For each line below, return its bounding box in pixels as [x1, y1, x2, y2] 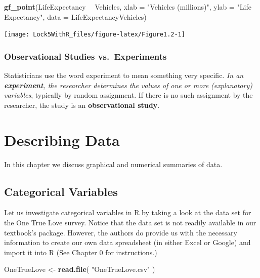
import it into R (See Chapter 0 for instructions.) [4, 247, 157, 257]
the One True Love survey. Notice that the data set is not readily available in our [4, 217, 256, 227]
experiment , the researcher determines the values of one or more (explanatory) [4, 80, 252, 90]
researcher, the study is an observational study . [4, 99, 160, 110]
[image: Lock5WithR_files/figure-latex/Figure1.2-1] [4, 31, 185, 38]
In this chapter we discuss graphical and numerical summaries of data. [4, 158, 223, 169]
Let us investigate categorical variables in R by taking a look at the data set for [4, 207, 251, 218]
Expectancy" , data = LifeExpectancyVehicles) [4, 11, 147, 22]
